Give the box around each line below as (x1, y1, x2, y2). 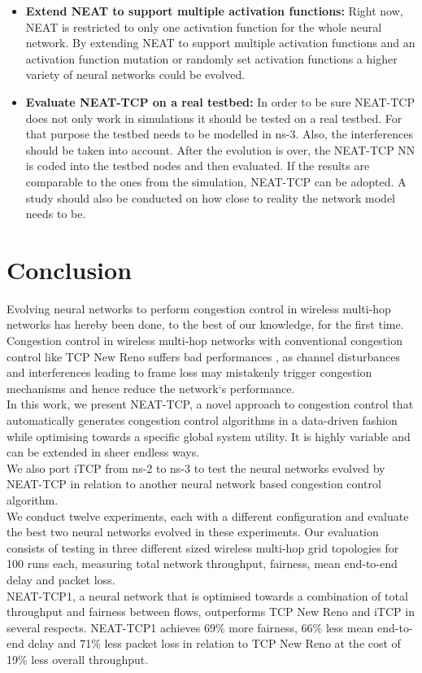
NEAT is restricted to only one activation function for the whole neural (25, 18, 382, 35)
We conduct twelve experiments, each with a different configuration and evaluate (7, 507, 409, 524)
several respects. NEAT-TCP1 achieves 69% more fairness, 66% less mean (7, 618, 374, 636)
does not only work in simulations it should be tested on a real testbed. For (25, 109, 402, 126)
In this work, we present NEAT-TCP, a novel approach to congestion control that (7, 395, 414, 413)
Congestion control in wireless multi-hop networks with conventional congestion (7, 332, 402, 349)
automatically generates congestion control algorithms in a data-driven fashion (7, 412, 398, 428)
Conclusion (7, 252, 133, 286)
